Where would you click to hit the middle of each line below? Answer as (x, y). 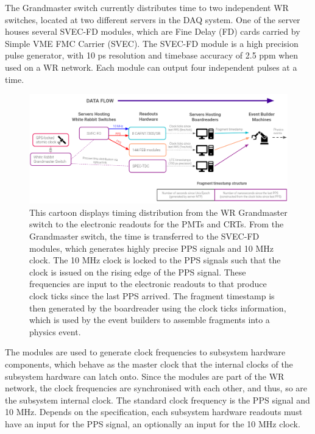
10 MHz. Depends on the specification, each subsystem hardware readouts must (154, 412)
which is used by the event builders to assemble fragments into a (150, 320)
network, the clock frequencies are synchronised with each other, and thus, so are (156, 388)
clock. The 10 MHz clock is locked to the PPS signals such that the (155, 260)
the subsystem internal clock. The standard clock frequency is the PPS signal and (157, 400)
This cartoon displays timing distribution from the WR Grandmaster (158, 212)
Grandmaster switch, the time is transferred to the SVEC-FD (144, 236)
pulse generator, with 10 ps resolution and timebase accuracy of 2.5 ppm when (152, 55)
